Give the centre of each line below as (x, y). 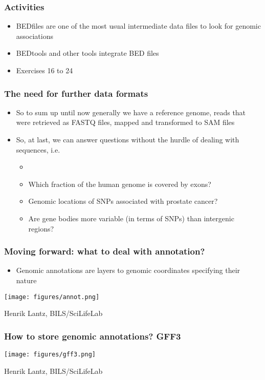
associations (35, 36)
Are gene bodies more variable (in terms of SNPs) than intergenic (131, 218)
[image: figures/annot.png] (52, 297)
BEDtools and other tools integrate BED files (87, 53)
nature (26, 280)
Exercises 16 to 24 (45, 70)
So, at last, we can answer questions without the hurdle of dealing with (128, 139)
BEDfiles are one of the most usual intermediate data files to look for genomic (138, 26)
